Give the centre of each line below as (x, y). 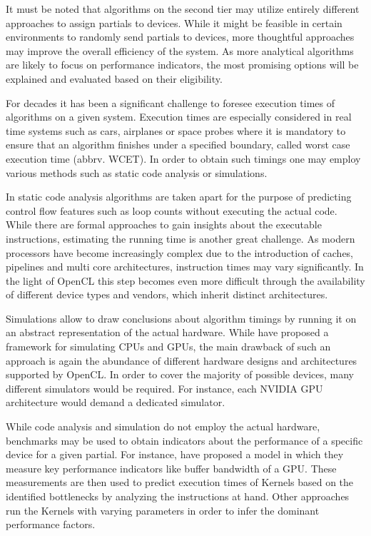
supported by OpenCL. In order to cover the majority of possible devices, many (180, 374)
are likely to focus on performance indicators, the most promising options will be (182, 65)
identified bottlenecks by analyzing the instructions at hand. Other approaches (178, 496)
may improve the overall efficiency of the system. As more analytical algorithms (180, 50)
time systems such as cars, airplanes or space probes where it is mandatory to (176, 130)
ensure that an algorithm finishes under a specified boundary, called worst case (178, 145)
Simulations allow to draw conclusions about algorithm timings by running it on (181, 318)
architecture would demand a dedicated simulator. (116, 402)
